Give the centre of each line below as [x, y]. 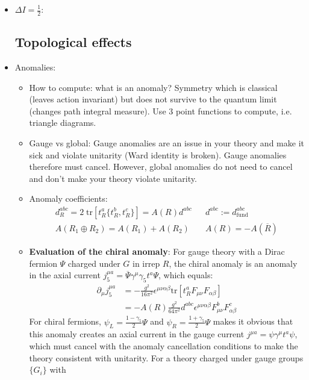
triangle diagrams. [63, 123]
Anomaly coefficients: [68, 198]
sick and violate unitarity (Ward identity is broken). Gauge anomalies [158, 154]
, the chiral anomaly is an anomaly [233, 263]
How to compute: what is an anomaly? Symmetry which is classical [153, 87]
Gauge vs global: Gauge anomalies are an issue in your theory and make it [167, 143]
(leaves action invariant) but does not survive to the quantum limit [153, 99]
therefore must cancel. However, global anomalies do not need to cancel [161, 167]
